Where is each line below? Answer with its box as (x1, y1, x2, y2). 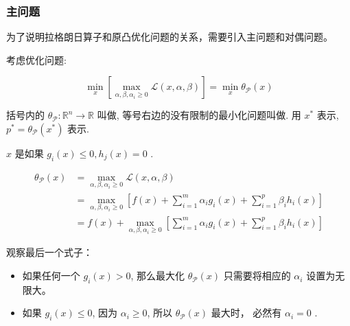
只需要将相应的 (223, 268, 291, 283)
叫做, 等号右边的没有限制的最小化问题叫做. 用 (97, 108, 301, 122)
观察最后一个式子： (6, 245, 93, 259)
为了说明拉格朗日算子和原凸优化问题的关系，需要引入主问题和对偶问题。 (6, 30, 333, 44)
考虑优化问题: (6, 52, 67, 67)
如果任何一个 (22, 268, 80, 283)
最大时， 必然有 (211, 305, 282, 320)
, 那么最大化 (130, 268, 185, 283)
